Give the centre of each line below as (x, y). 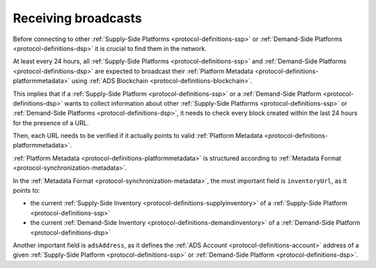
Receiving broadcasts (77, 18)
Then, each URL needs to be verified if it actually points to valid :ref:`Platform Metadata (138, 136)
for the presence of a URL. (51, 123)
